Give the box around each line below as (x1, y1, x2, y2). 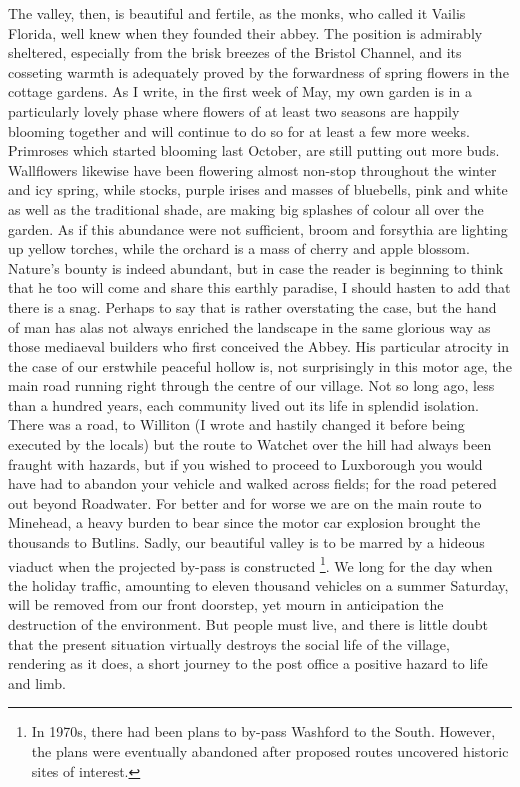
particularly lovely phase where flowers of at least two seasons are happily (8, 100, 460, 121)
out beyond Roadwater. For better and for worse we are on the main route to (8, 492, 482, 513)
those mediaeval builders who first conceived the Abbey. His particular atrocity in (8, 336, 510, 357)
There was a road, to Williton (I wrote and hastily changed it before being (8, 414, 465, 435)
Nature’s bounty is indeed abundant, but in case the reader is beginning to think (8, 257, 504, 278)
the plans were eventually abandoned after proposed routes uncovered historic (31, 741, 509, 762)
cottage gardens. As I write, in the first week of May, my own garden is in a (8, 81, 472, 102)
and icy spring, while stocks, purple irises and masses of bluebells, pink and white (8, 179, 508, 200)
